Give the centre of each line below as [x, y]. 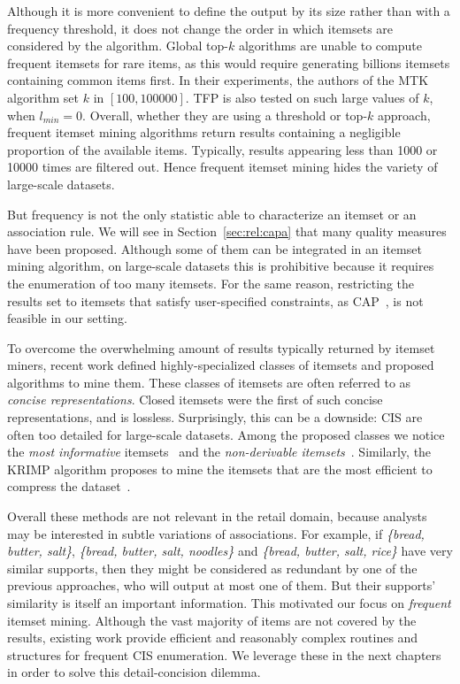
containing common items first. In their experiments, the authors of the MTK [218, 80]
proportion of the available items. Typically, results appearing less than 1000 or [222, 149]
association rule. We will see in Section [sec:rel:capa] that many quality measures [227, 231]
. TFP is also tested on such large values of [302, 97]
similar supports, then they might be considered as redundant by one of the [212, 568]
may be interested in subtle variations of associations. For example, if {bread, [216, 533]
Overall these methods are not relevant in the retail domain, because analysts [217, 516]
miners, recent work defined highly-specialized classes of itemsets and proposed [221, 365]
